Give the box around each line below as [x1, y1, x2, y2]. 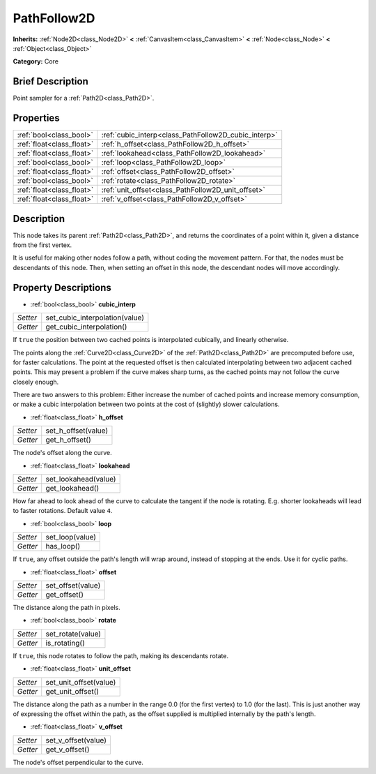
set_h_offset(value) [45, 426, 109, 436]
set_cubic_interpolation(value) [45, 313, 144, 322]
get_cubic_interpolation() [45, 322, 127, 332]
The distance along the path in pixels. [13, 603, 121, 611]
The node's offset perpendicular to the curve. [13, 758, 144, 766]
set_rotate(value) [45, 629, 101, 639]
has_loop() [45, 542, 81, 551]
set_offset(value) [45, 580, 101, 590]
